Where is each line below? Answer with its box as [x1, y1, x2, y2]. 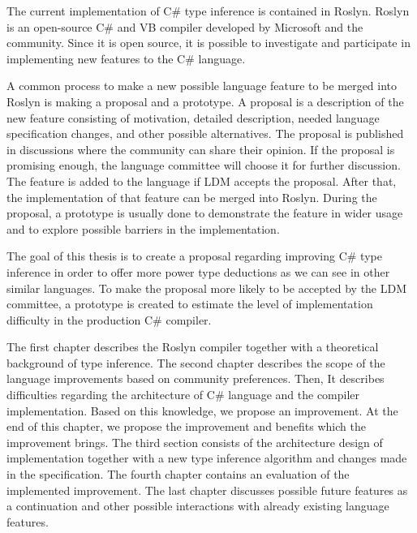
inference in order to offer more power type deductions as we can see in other [6, 263, 390, 280]
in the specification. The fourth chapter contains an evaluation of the [6, 466, 350, 483]
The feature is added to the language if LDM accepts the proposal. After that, [6, 172, 397, 189]
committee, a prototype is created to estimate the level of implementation [6, 295, 373, 312]
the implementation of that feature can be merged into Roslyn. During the [6, 188, 377, 205]
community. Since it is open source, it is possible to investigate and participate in [6, 34, 411, 51]
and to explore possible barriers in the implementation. [6, 220, 280, 237]
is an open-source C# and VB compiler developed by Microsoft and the [6, 18, 363, 35]
